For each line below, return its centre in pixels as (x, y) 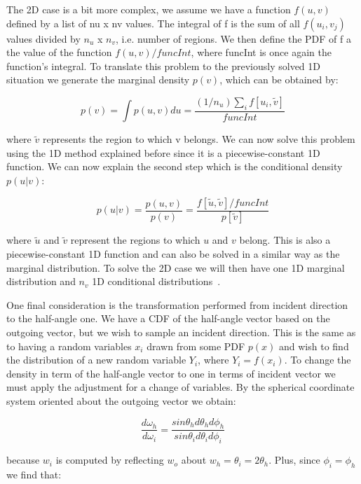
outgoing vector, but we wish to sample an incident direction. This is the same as (181, 332)
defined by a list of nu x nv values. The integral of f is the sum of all (153, 23)
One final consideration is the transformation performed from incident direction (177, 304)
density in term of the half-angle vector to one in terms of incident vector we (171, 373)
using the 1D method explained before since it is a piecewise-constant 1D (163, 152)
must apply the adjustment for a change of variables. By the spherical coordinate (180, 387)
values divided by (43, 38)
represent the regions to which (135, 240)
